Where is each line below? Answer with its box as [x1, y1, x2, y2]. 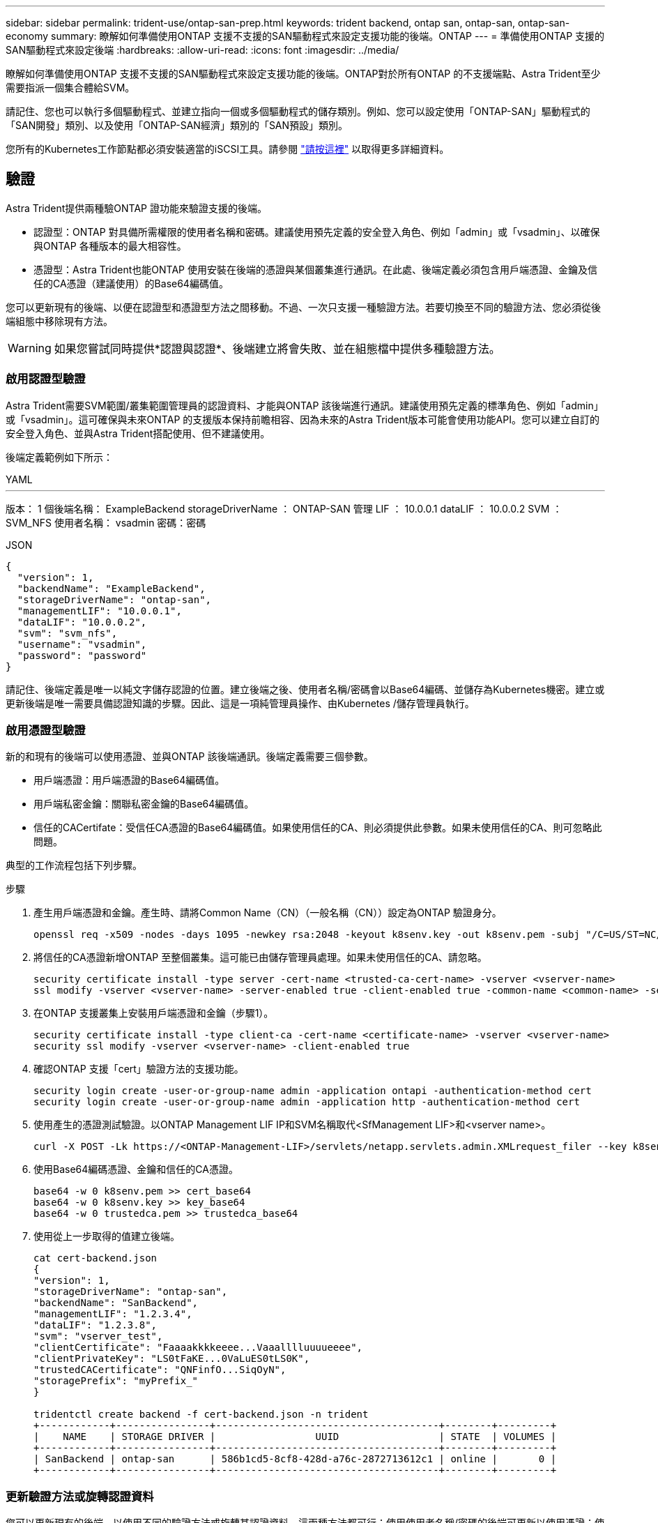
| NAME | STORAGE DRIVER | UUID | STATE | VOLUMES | [33, 1431, 557, 1443]
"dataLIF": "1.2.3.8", [33, 1319, 158, 1331]
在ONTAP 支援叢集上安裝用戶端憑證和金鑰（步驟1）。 [33, 1007, 274, 1020]
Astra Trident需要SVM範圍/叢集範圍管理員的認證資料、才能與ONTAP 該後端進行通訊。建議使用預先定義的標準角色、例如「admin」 [6, 399, 604, 411]
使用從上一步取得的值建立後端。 [33, 1230, 180, 1243]
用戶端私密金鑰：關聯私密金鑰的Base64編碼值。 [33, 798, 254, 810]
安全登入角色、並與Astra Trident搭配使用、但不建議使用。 [6, 427, 270, 439]
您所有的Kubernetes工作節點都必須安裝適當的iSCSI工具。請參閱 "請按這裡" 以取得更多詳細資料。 [6, 143, 450, 155]
